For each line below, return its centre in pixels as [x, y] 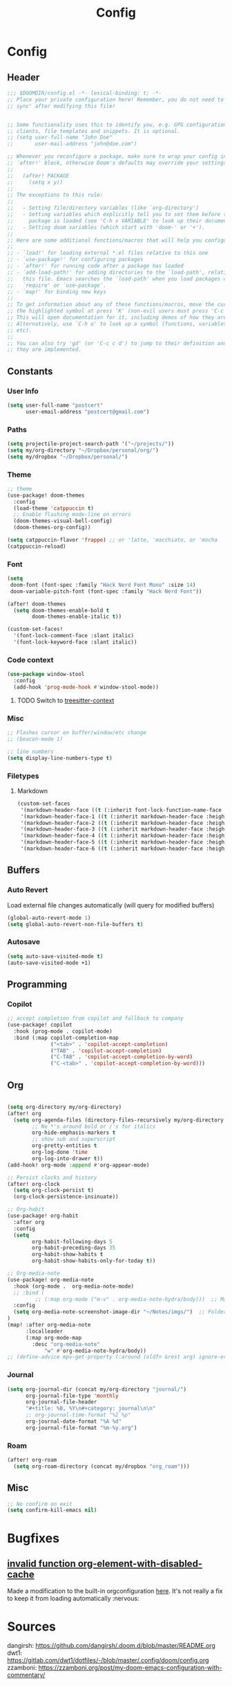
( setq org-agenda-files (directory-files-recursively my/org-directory [119, 1120]
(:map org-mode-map [53, 1338]
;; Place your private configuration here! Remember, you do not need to [116, 99]
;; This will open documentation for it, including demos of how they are [117, 317]
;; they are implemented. [44, 350]
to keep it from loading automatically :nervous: [73, 1599]
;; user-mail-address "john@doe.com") [72, 144]
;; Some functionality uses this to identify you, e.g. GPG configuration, [118, 125]
